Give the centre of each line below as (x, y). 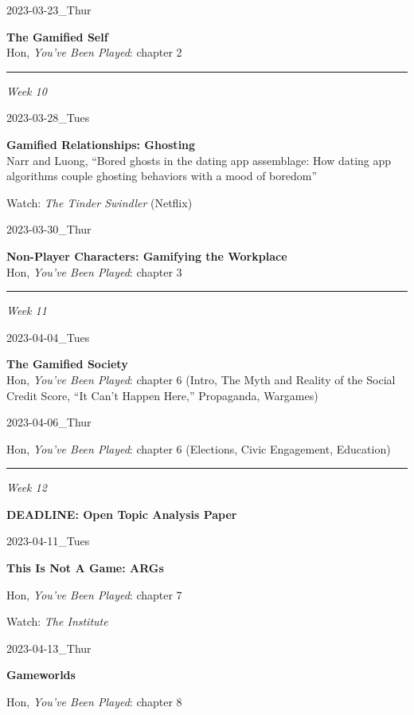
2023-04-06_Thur (49, 422)
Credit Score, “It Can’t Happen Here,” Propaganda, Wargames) (162, 395)
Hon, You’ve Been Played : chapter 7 (94, 594)
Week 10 (27, 90)
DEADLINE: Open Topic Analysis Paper (122, 514)
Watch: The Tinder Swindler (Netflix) (100, 202)
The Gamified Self (57, 36)
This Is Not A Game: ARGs (85, 568)
